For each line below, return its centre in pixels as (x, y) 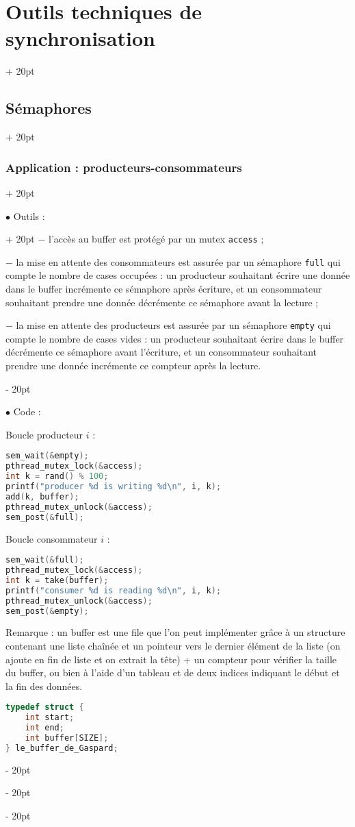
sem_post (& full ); (45, 517)
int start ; (50, 718)
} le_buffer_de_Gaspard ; (62, 748)
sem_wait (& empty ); (47, 456)
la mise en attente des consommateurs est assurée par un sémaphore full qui (178, 261)
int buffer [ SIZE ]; (67, 738)
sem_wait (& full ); (45, 560)
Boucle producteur (44, 434)
